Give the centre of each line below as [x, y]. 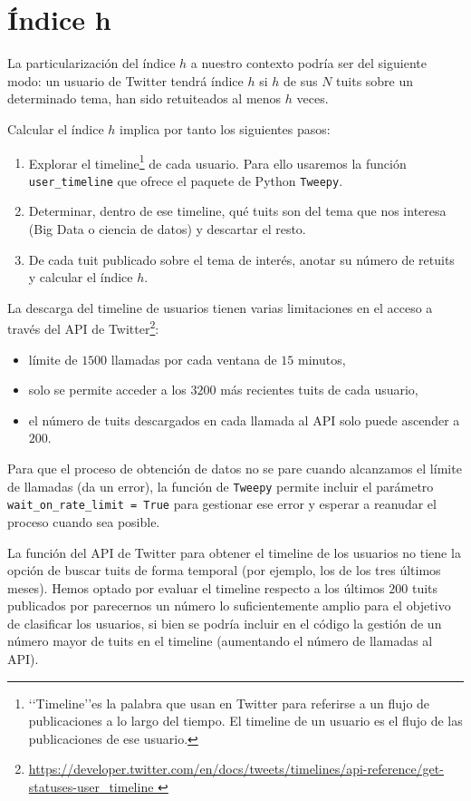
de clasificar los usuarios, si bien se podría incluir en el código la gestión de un [225, 623]
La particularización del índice [91, 63]
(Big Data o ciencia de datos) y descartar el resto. [167, 229]
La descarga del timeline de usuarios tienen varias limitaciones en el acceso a [220, 307]
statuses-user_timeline [91, 787]
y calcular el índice [81, 277]
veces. [312, 98]
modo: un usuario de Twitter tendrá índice [125, 80]
